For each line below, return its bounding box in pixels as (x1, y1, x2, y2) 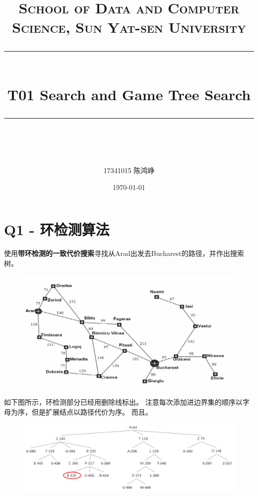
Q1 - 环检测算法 (4, 219, 110, 240)
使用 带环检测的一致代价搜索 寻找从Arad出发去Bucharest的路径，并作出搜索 (4, 248, 244, 258)
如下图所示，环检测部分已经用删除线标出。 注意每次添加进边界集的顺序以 (4, 397, 243, 407)
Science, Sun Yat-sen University (12, 17, 246, 37)
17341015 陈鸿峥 (103, 165, 155, 176)
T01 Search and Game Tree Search (7, 84, 251, 104)
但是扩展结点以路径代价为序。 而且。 (31, 406, 152, 417)
